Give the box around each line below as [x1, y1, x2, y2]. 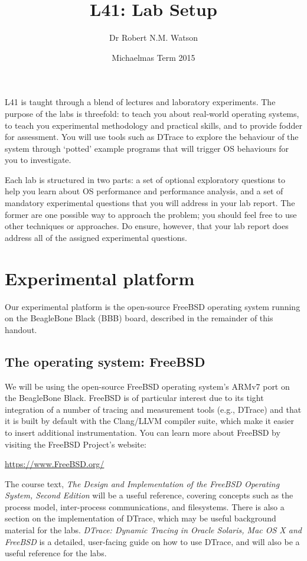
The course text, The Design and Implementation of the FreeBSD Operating [5, 477, 280, 490]
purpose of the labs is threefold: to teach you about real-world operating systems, [5, 107, 299, 119]
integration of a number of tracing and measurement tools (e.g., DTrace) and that [5, 403, 302, 415]
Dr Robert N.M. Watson [109, 31, 198, 44]
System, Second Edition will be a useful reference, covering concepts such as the [5, 489, 293, 501]
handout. [5, 323, 37, 335]
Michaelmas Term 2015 [112, 51, 195, 63]
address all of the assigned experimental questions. [5, 231, 187, 243]
